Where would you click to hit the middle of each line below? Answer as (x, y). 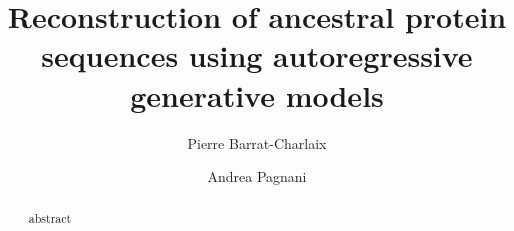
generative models (257, 94)
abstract (50, 218)
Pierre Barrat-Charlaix (257, 142)
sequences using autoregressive (257, 55)
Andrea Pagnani (257, 176)
